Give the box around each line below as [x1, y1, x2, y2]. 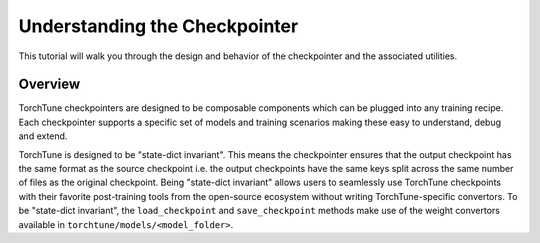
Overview [18, 76, 81, 93]
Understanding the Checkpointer [18, 15, 299, 37]
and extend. [18, 130, 68, 142]
